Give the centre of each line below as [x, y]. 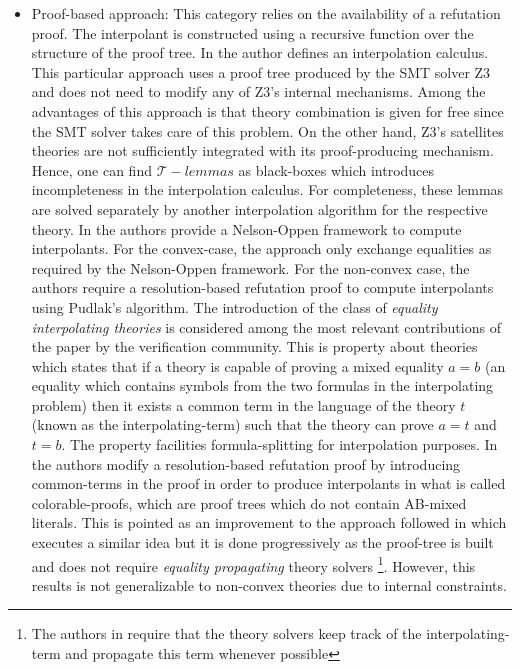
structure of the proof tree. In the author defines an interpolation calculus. [260, 52]
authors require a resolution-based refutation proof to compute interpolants [262, 287]
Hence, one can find [91, 169]
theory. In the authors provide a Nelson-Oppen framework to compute [246, 228]
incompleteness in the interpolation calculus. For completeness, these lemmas [267, 189]
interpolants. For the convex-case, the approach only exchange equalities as [261, 248]
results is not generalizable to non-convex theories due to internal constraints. [269, 584]
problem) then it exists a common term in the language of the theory [243, 404]
